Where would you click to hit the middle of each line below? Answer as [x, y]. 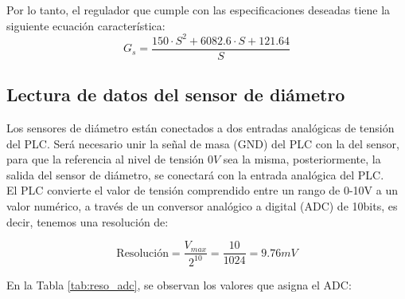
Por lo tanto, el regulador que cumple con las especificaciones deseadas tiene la [199, 10]
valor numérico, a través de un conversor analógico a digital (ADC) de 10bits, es [202, 205]
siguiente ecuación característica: [86, 25]
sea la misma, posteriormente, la [302, 159]
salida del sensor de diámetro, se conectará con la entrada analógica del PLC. [195, 174]
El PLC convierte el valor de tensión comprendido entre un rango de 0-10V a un [202, 190]
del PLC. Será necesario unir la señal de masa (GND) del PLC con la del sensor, [203, 143]
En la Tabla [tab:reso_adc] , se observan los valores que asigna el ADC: [179, 284]
